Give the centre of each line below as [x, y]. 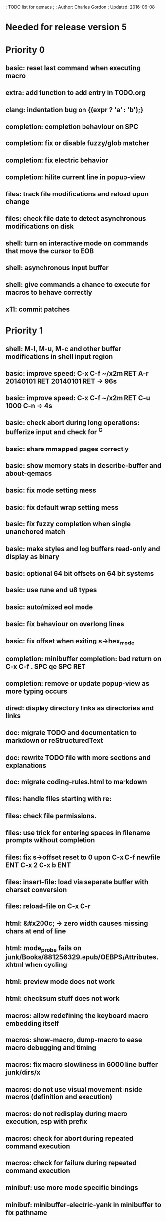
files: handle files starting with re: [59, 799]
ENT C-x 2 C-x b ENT [38, 865]
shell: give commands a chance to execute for [78, 285]
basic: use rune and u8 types [51, 590]
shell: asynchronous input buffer [57, 268]
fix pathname [26, 1212]
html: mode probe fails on [43, 949]
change [18, 202]
